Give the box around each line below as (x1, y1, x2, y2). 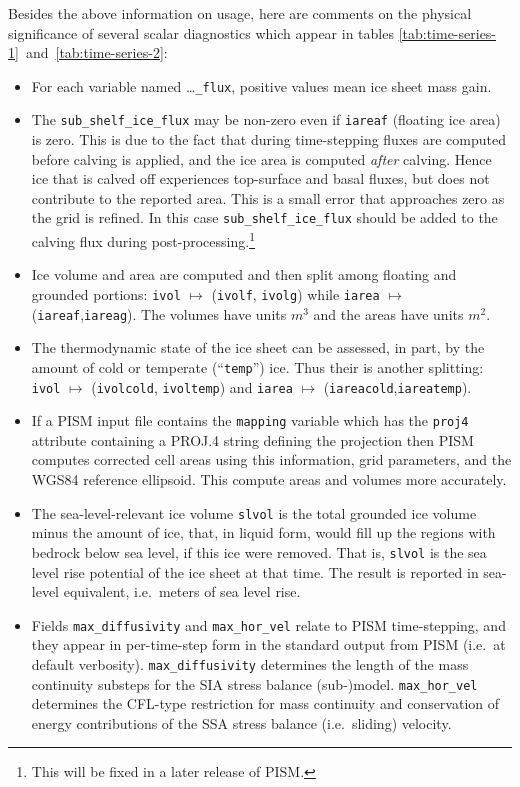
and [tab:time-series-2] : (25, 42, 168, 63)
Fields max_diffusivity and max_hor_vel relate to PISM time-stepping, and (31, 614, 506, 635)
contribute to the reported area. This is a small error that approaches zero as (31, 187, 505, 208)
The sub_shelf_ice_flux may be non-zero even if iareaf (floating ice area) (31, 109, 501, 130)
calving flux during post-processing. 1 (31, 228, 255, 251)
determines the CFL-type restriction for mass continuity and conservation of (31, 693, 500, 714)
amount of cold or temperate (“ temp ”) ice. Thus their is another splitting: (31, 356, 484, 377)
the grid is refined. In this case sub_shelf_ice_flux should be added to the (31, 207, 498, 228)
